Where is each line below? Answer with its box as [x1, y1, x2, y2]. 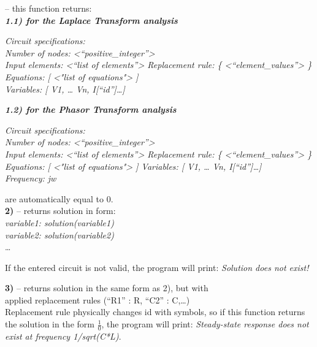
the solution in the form [5, 318, 94, 330]
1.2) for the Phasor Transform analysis [5, 103, 177, 116]
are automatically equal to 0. [5, 192, 113, 205]
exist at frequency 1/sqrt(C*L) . [5, 329, 121, 342]
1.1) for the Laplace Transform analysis [5, 13, 178, 26]
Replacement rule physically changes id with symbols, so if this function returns [5, 305, 305, 318]
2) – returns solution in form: [5, 204, 116, 217]
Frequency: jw [5, 172, 56, 185]
